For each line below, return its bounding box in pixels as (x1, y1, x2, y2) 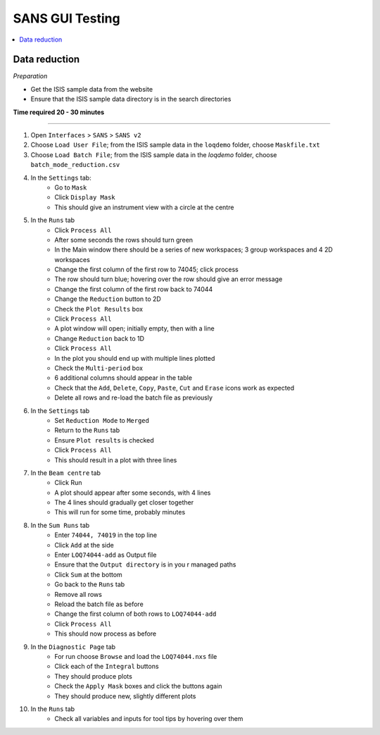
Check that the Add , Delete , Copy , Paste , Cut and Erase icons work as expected (54, 383, 295, 392)
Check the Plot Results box (54, 304, 144, 313)
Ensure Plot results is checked (54, 436, 154, 444)
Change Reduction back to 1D (54, 334, 144, 342)
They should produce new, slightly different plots (54, 691, 196, 700)
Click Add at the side (54, 541, 114, 549)
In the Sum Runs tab (30, 521, 90, 529)
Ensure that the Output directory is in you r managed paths (54, 560, 236, 569)
